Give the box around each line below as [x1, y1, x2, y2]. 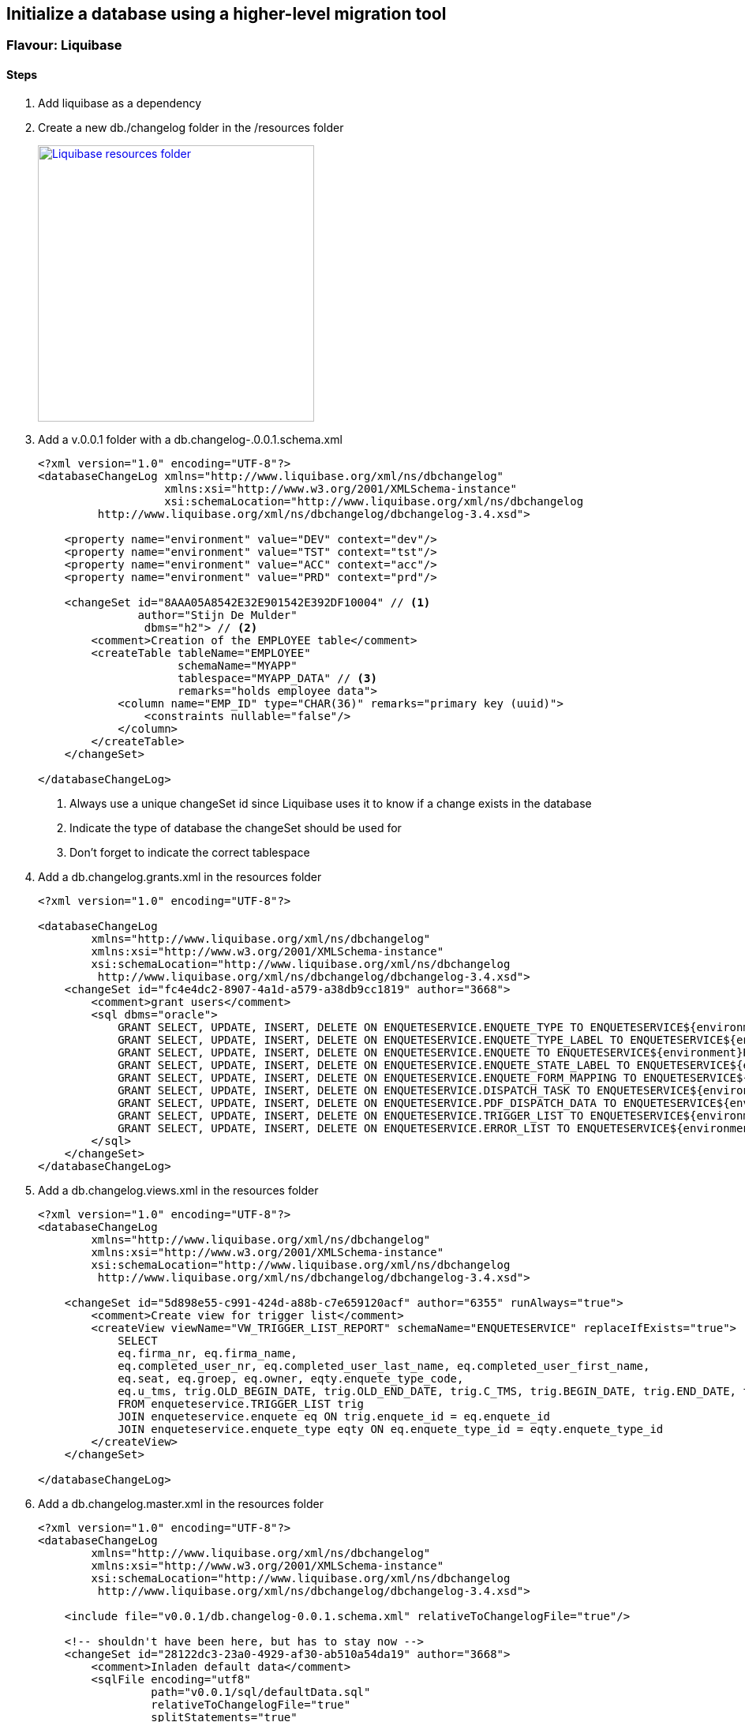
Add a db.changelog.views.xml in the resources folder [38, 1183, 319, 1197]
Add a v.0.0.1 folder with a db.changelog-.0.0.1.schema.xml [38, 432, 343, 446]
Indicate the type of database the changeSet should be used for [69, 820, 402, 835]
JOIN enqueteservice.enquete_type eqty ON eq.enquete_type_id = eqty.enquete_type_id [118, 1422, 664, 1435]
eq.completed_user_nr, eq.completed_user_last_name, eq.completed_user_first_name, [118, 1359, 650, 1372]
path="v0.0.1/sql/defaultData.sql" [151, 1685, 371, 1698]
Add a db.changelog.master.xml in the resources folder [38, 1496, 324, 1510]
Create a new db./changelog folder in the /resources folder [38, 120, 344, 134]
